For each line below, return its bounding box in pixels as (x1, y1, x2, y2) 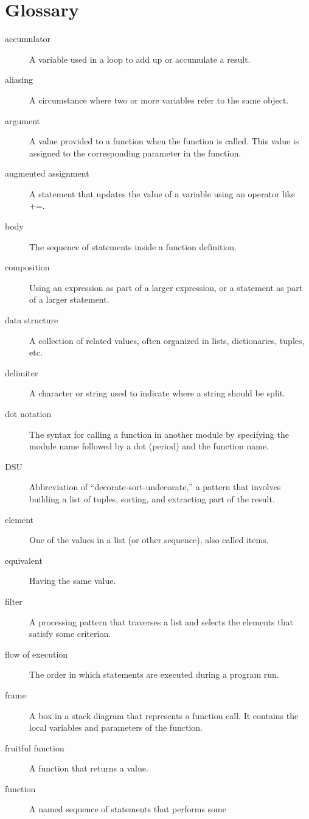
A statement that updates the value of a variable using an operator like (29, 187, 296, 200)
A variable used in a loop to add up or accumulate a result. (29, 52, 251, 65)
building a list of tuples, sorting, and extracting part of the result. (29, 492, 275, 505)
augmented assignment (5, 167, 89, 180)
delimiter (5, 366, 38, 379)
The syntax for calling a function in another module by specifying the (29, 427, 289, 440)
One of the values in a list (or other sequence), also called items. (29, 533, 269, 546)
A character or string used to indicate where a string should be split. (29, 387, 286, 399)
